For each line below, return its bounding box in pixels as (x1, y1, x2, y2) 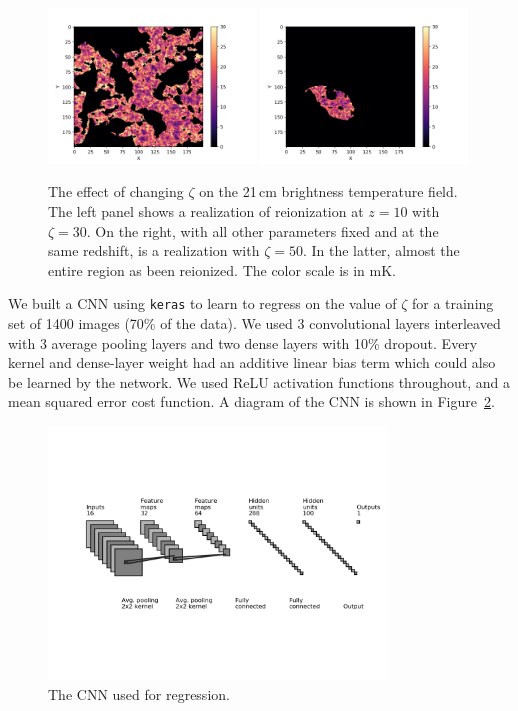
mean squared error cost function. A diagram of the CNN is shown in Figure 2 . (8, 391, 495, 412)
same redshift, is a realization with (48, 240, 260, 261)
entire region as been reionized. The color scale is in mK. (48, 259, 397, 280)
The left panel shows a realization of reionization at (48, 201, 364, 221)
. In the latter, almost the (302, 240, 460, 261)
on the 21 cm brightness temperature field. (199, 181, 458, 202)
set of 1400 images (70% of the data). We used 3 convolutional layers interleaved (8, 313, 501, 334)
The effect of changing (48, 181, 184, 202)
